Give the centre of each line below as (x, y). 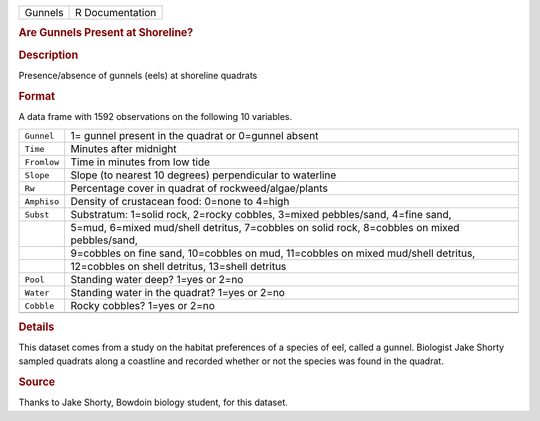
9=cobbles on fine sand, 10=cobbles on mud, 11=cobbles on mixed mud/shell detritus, (273, 253)
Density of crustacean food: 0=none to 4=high (180, 202)
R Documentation (116, 12)
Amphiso (42, 201)
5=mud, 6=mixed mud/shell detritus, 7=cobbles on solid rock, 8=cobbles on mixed (265, 228)
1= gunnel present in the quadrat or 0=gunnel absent (194, 136)
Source (37, 382)
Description (48, 55)
